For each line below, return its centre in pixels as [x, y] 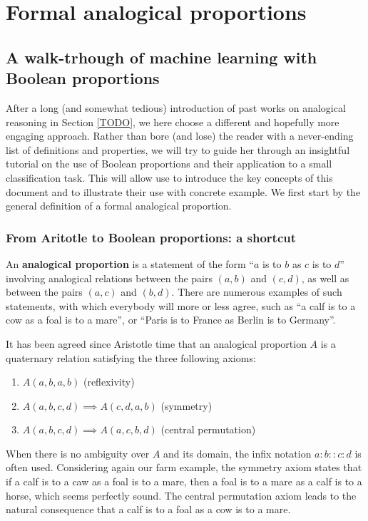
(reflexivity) [109, 382]
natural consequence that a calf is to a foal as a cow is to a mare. [148, 509]
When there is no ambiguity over [78, 453]
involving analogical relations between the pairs [109, 278]
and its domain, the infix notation [237, 453]
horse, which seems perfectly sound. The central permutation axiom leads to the [181, 495]
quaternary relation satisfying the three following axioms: [131, 357]
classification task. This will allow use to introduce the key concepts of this [169, 177]
